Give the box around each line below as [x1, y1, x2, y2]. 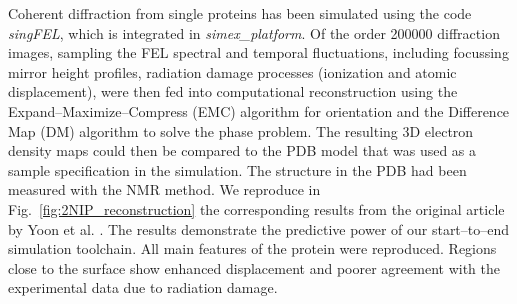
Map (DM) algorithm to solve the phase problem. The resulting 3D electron [8, 120, 474, 141]
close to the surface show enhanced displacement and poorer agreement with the [8, 257, 500, 278]
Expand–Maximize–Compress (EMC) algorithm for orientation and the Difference [8, 100, 510, 121]
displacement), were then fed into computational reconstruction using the [8, 81, 458, 102]
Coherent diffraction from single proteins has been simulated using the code [8, 3, 472, 23]
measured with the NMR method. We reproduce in [8, 179, 321, 200]
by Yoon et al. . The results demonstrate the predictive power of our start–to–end [8, 218, 510, 239]
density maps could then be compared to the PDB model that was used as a [8, 140, 477, 161]
